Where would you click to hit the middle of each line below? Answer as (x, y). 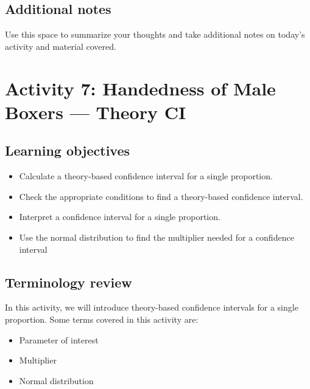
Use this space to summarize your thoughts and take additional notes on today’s (155, 34)
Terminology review (69, 282)
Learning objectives (68, 150)
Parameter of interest (59, 339)
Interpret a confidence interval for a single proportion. (120, 217)
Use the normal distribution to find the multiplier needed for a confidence (157, 237)
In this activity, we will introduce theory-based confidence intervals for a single (152, 307)
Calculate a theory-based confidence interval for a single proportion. (146, 176)
